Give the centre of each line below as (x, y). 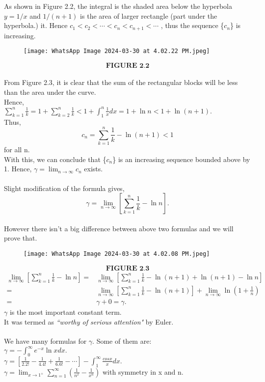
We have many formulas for (45, 341)
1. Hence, (18, 169)
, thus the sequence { (192, 25)
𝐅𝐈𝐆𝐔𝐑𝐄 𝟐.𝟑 (128, 268)
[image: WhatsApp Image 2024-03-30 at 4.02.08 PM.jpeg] (117, 254)
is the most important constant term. (66, 312)
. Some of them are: (122, 341)
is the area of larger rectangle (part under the (149, 15)
